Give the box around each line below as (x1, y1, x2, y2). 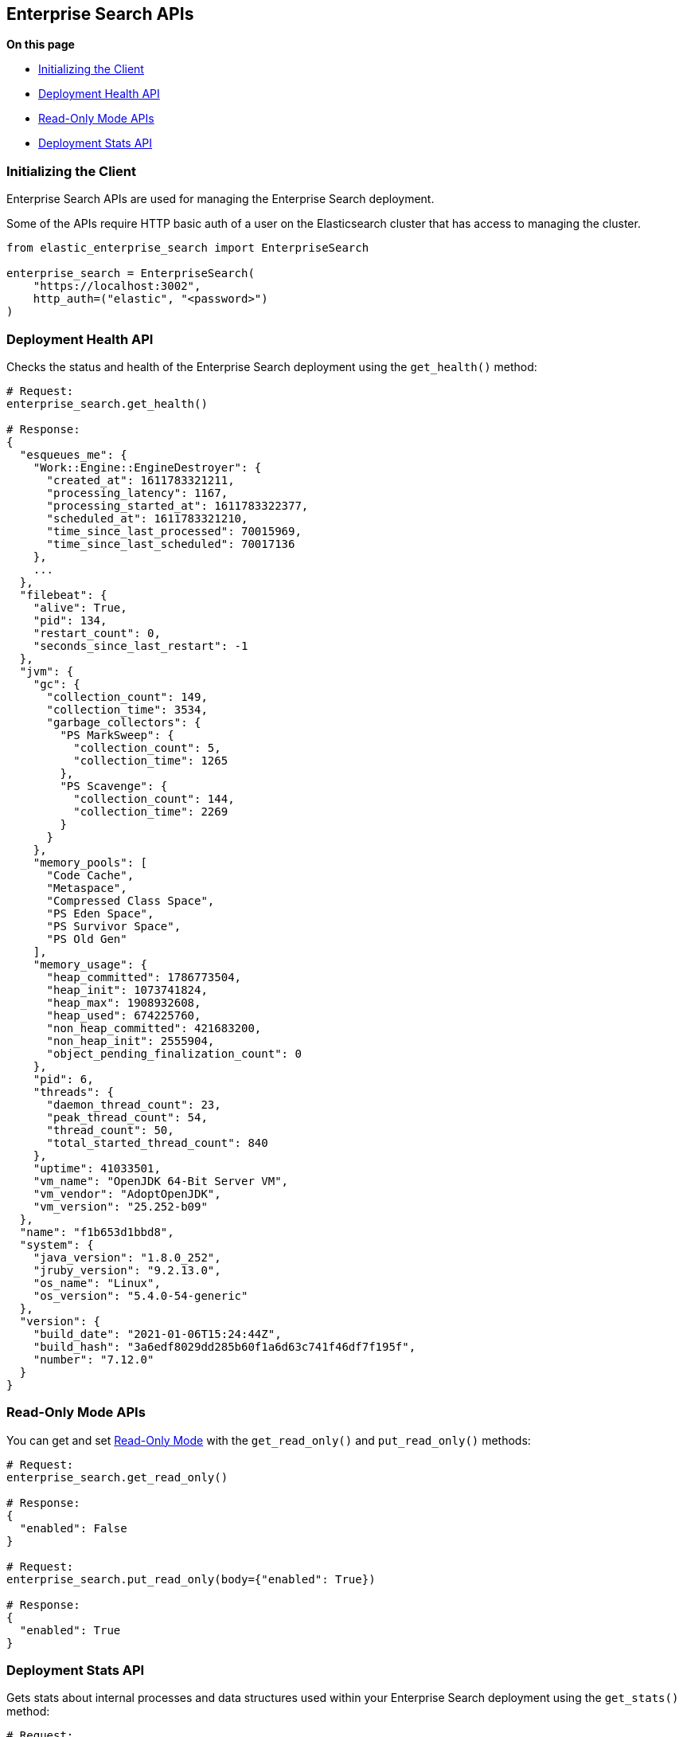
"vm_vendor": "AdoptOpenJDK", (33, 1187, 221, 1200)
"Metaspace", (46, 881, 127, 894)
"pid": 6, (33, 1072, 94, 1086)
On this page (6, 37, 75, 52)
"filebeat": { (19, 588, 107, 601)
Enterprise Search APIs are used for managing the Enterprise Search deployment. (6, 192, 435, 206)
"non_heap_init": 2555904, (46, 1034, 215, 1047)
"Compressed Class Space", (46, 894, 215, 907)
